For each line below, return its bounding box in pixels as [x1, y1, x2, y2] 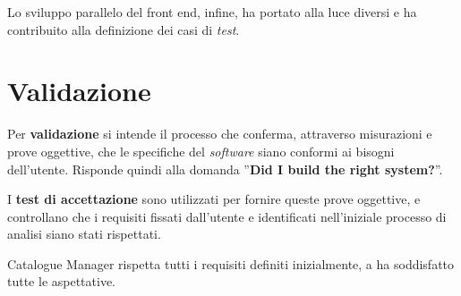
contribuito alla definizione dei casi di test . [7, 20, 240, 38]
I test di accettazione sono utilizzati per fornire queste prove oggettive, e [7, 190, 421, 208]
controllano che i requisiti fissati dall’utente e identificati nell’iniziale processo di [7, 207, 447, 225]
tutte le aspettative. [7, 272, 116, 291]
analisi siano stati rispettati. [7, 224, 161, 243]
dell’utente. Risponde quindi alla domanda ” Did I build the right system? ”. [7, 159, 443, 178]
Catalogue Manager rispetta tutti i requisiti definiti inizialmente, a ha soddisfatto [7, 254, 455, 273]
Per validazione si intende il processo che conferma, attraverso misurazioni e [7, 124, 432, 143]
